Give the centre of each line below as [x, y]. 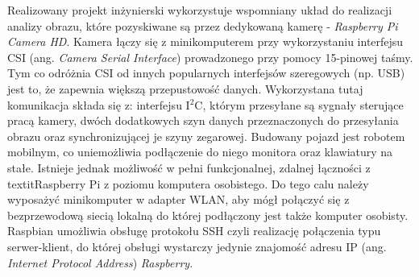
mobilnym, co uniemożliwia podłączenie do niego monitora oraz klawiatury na [200, 152]
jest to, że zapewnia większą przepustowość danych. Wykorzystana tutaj [185, 88]
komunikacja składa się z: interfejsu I [99, 104]
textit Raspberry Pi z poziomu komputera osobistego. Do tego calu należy [188, 183]
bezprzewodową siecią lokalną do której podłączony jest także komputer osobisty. [208, 215]
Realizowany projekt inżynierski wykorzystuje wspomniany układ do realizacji [200, 10]
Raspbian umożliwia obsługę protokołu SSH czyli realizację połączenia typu [194, 231]
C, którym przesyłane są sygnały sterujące [299, 104]
